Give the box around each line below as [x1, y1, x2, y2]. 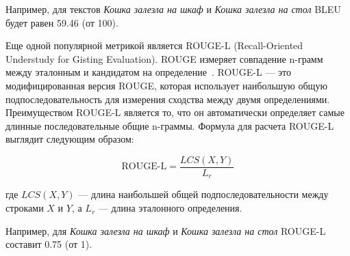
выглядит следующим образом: [5, 132, 134, 146]
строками [5, 201, 44, 215]
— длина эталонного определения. [98, 201, 242, 215]
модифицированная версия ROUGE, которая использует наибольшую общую [5, 78, 327, 92]
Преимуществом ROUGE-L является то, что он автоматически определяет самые [5, 105, 345, 119]
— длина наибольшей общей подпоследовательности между [78, 187, 329, 201]
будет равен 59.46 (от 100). [5, 15, 118, 29]
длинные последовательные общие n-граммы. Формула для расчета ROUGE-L [5, 118, 334, 132]
